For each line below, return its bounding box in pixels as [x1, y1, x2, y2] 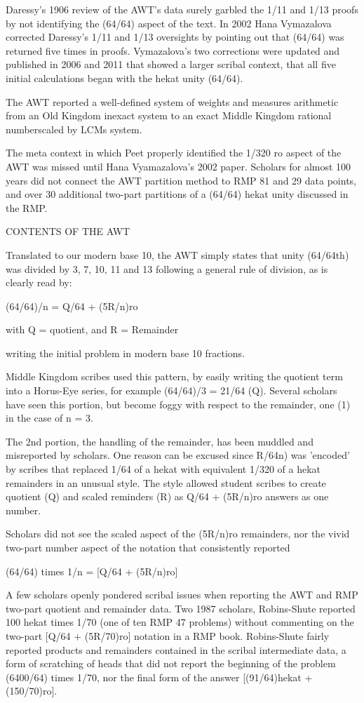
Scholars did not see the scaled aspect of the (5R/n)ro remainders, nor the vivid [6, 526, 350, 541]
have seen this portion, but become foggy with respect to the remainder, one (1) [6, 396, 351, 411]
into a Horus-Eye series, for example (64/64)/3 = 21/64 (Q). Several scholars [6, 383, 337, 398]
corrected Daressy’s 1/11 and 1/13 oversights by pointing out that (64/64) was [6, 29, 344, 44]
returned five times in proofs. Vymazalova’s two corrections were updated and [6, 43, 340, 58]
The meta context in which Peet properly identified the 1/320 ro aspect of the [6, 145, 342, 160]
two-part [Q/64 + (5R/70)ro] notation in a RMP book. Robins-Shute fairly [6, 628, 330, 643]
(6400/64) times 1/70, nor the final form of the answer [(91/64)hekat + [6, 669, 313, 684]
